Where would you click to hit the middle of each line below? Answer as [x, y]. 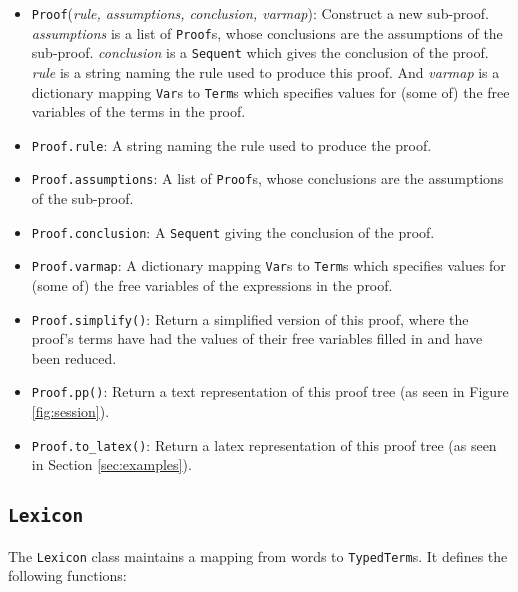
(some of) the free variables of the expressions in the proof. [212, 285]
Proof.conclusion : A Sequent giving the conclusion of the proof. [233, 231]
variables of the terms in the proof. [138, 111]
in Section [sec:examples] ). [111, 464]
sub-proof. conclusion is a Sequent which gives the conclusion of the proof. [260, 52]
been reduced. [74, 357]
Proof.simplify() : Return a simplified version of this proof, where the [250, 318]
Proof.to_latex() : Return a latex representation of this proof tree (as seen [264, 444]
